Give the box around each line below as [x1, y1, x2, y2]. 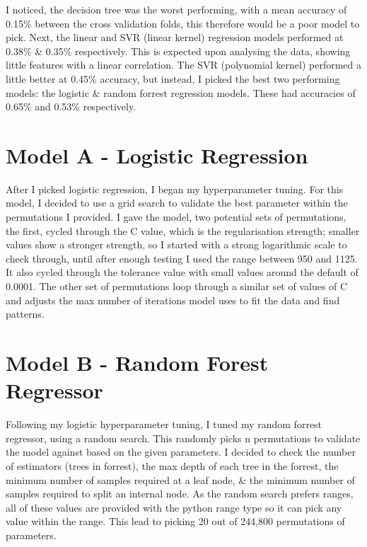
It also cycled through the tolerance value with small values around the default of [6, 265, 359, 280]
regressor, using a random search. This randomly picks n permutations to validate [6, 430, 361, 445]
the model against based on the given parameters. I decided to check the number [6, 444, 356, 459]
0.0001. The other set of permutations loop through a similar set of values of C [6, 279, 348, 294]
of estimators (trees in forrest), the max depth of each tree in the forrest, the [6, 458, 339, 473]
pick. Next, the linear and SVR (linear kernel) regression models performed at [6, 30, 344, 45]
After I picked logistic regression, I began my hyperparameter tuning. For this [6, 181, 344, 196]
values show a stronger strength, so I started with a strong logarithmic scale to [6, 237, 347, 252]
